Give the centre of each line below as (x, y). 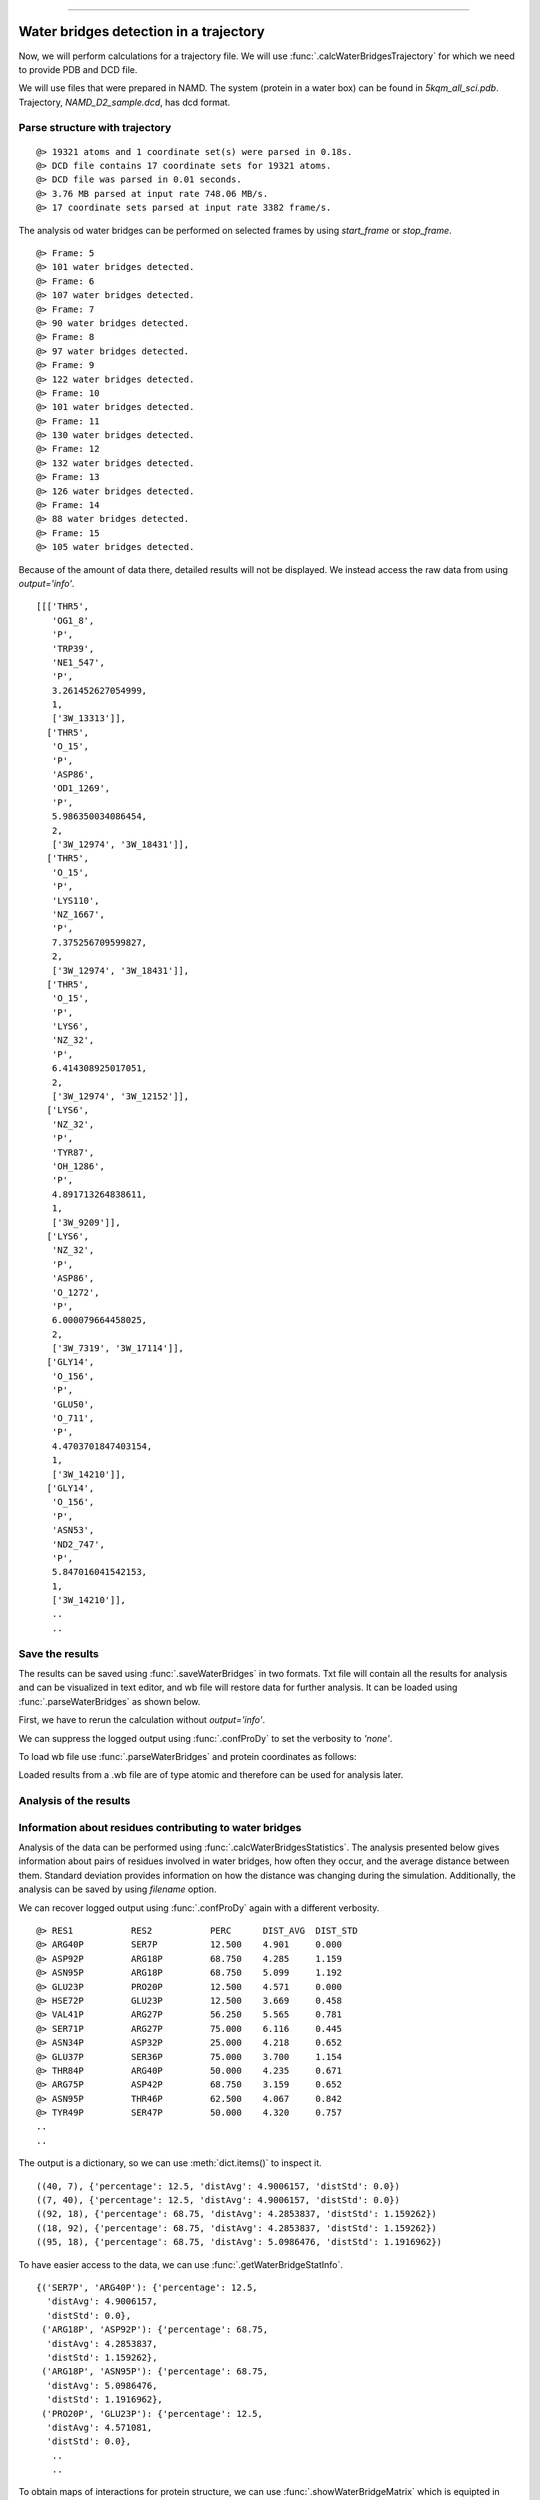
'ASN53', (73, 1530)
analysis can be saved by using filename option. (117, 1889)
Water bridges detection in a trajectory (141, 31)
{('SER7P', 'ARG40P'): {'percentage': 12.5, (147, 2287)
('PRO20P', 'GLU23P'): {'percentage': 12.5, (152, 2413)
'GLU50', (73, 1404)
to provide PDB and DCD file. (78, 69)
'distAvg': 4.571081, (99, 2427)
